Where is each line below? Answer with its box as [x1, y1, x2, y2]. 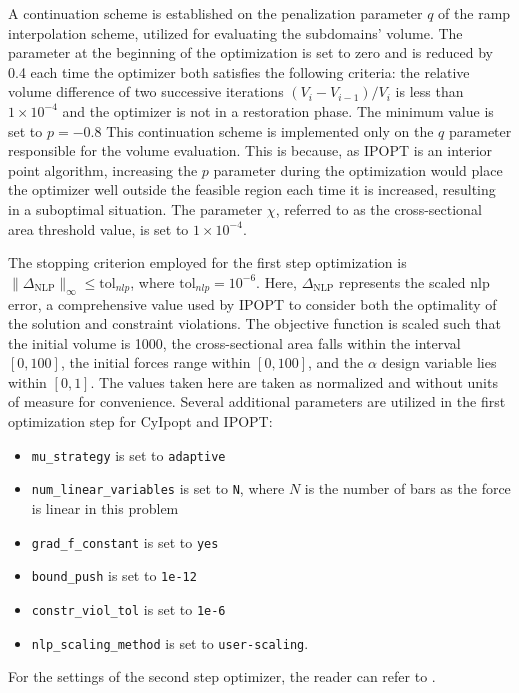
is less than [395, 81, 464, 102]
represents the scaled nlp [338, 271, 490, 292]
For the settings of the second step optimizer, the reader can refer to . [8, 666, 436, 687]
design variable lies [381, 352, 497, 373]
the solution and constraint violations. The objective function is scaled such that [8, 313, 501, 334]
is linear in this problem [31, 497, 179, 518]
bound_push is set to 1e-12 [31, 565, 197, 586]
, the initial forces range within [60, 352, 251, 373]
